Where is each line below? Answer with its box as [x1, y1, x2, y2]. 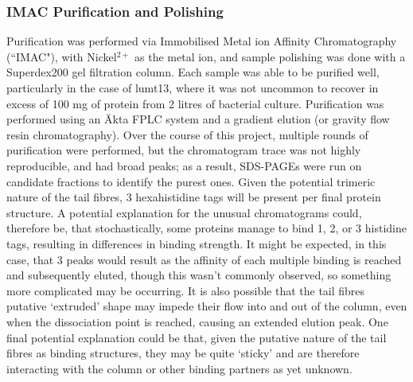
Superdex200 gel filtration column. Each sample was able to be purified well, [6, 64, 380, 80]
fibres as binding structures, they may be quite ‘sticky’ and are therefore [6, 345, 360, 361]
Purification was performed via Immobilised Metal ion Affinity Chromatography [6, 33, 397, 49]
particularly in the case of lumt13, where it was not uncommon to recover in [6, 80, 379, 95]
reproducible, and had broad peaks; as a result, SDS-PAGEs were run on [6, 157, 362, 173]
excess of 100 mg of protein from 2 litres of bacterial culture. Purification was [6, 95, 384, 111]
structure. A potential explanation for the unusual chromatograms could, [6, 204, 362, 220]
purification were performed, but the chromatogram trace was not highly [6, 142, 361, 158]
